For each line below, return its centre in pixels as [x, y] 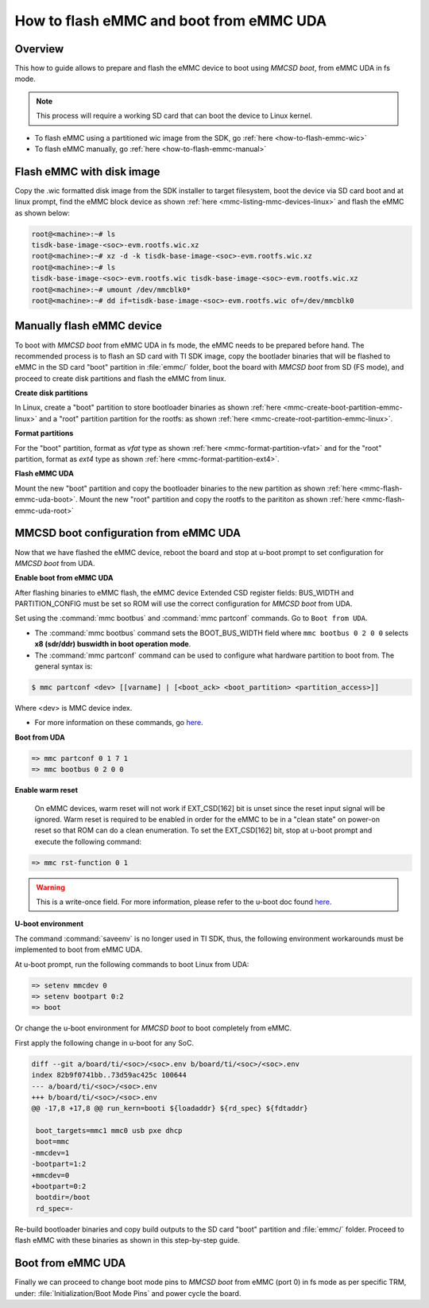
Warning [50, 887]
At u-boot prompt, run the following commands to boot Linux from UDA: [132, 964]
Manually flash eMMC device [89, 326]
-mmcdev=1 [50, 1153]
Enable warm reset [46, 790]
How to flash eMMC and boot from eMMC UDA [171, 21]
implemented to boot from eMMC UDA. [79, 949]
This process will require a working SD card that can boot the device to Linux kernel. [174, 116]
